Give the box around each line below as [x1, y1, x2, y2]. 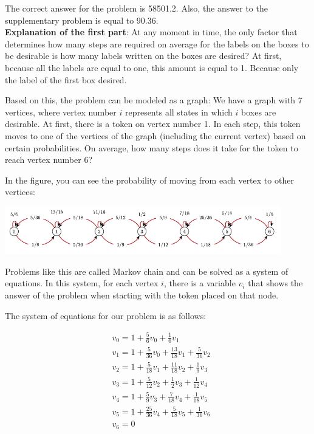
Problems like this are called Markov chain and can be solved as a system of [5, 264, 288, 277]
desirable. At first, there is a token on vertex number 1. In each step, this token [5, 117, 301, 130]
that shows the [248, 277, 303, 289]
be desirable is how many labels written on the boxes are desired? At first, [5, 49, 282, 62]
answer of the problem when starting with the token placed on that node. [5, 288, 279, 301]
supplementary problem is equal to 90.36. [5, 13, 159, 26]
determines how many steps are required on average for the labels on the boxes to [5, 37, 309, 50]
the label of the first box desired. [5, 73, 127, 86]
